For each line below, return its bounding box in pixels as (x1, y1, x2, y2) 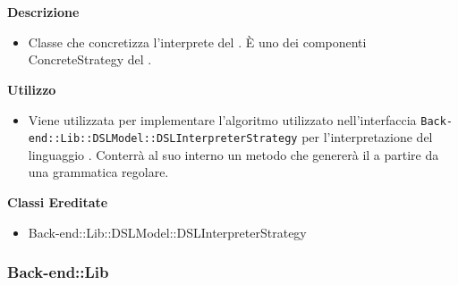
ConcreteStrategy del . (28, 50, 152, 69)
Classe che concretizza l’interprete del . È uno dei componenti (28, 32, 367, 51)
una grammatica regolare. (28, 163, 169, 181)
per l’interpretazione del (301, 128, 433, 147)
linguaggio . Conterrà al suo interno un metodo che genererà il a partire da (28, 145, 439, 163)
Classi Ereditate (7, 193, 108, 212)
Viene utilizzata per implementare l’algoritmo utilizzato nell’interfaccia (28, 110, 417, 129)
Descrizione (7, 3, 80, 21)
